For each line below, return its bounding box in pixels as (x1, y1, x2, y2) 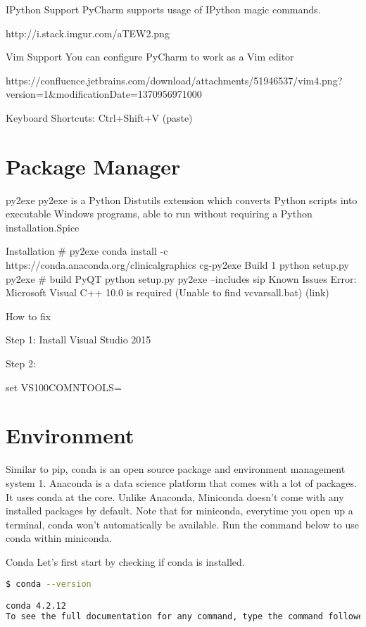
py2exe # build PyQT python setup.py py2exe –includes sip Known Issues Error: (6, 271, 357, 286)
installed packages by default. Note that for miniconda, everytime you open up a (6, 503, 353, 518)
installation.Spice (6, 220, 80, 234)
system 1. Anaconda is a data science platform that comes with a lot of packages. (6, 475, 357, 490)
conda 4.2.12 (6, 601, 66, 612)
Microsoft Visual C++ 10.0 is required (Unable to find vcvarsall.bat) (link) (6, 285, 329, 300)
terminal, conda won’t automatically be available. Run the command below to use (6, 517, 359, 531)
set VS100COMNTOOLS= (6, 379, 122, 394)
